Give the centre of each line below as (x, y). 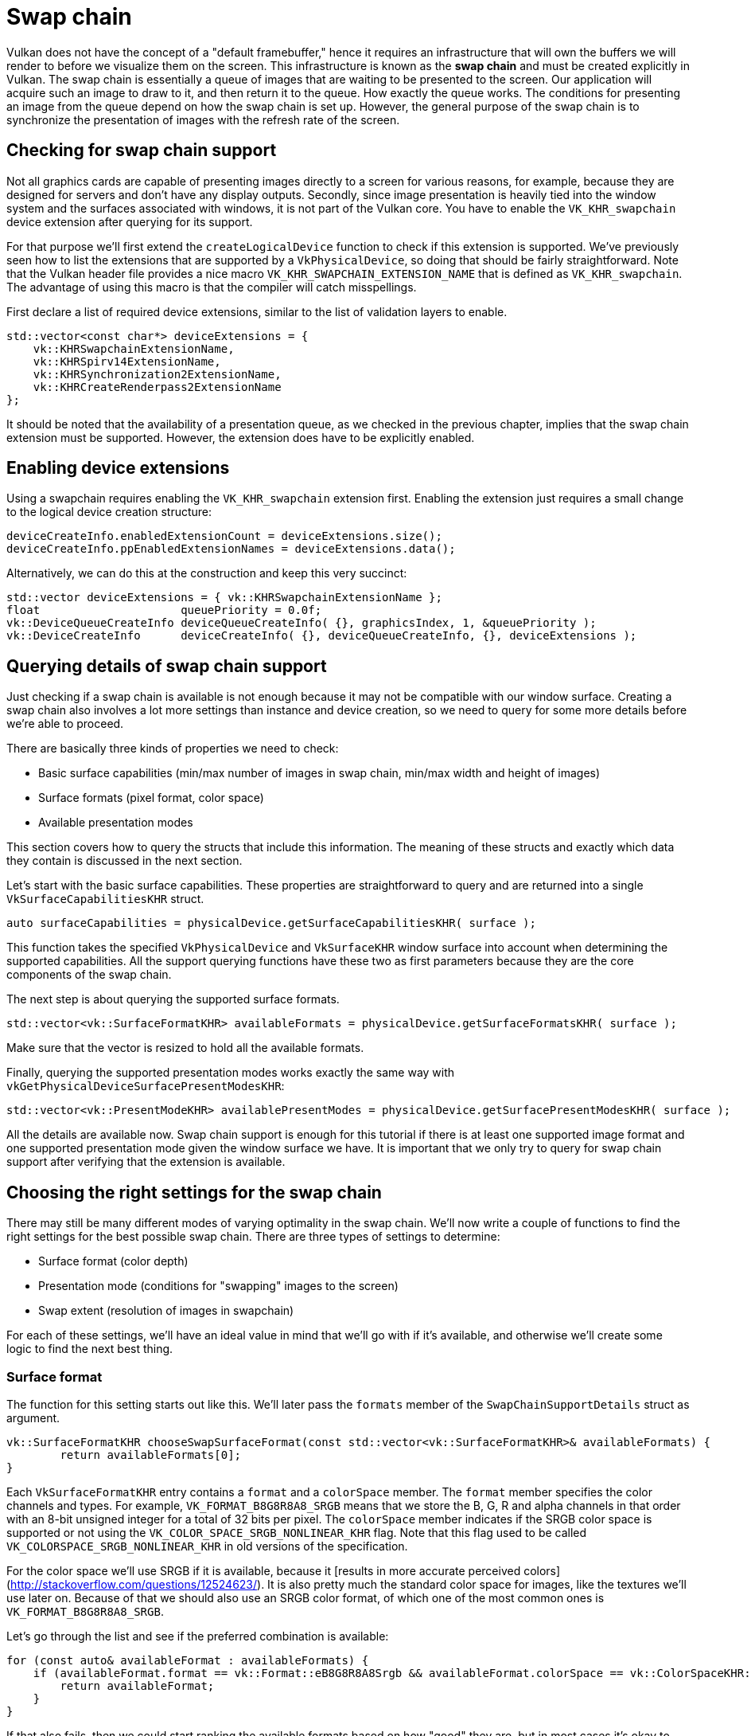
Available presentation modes (116, 823)
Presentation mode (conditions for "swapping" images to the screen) (218, 1286)
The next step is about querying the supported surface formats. (173, 999)
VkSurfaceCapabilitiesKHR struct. (105, 899)
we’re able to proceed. (65, 724)
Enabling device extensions (118, 468)
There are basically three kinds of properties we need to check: (173, 749)
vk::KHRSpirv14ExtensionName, (127, 361)
